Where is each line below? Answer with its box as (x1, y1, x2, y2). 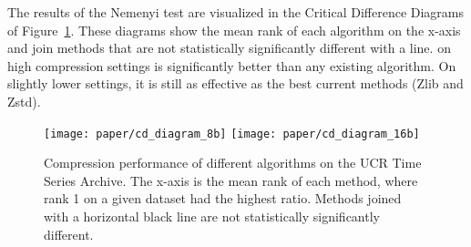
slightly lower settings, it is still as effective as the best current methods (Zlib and (7, 74, 464, 93)
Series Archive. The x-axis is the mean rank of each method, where (44, 170, 418, 190)
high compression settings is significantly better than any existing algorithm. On (7, 56, 456, 75)
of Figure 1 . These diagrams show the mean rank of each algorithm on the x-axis (7, 20, 461, 39)
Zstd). (7, 91, 41, 110)
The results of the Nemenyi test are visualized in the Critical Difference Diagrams (7, 3, 465, 21)
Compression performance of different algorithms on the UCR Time (44, 153, 422, 172)
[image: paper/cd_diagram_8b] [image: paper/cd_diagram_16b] (44, 127, 420, 140)
